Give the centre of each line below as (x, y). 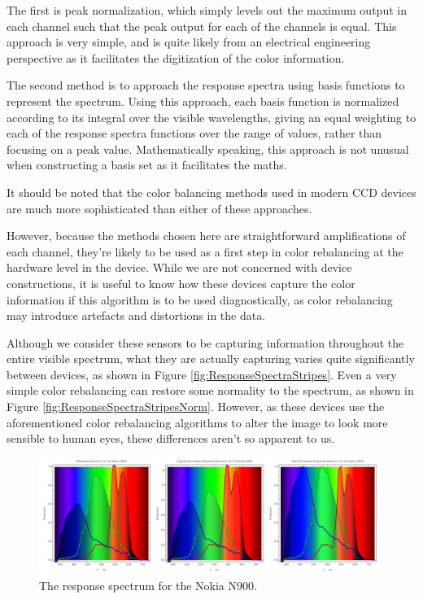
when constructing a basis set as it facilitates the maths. (147, 165)
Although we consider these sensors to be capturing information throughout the (205, 342)
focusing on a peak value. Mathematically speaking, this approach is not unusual (208, 149)
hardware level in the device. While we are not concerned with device (179, 267)
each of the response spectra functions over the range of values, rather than (194, 133)
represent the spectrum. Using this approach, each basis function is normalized (203, 101)
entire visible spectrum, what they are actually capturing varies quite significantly (211, 359)
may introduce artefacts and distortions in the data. (136, 315)
